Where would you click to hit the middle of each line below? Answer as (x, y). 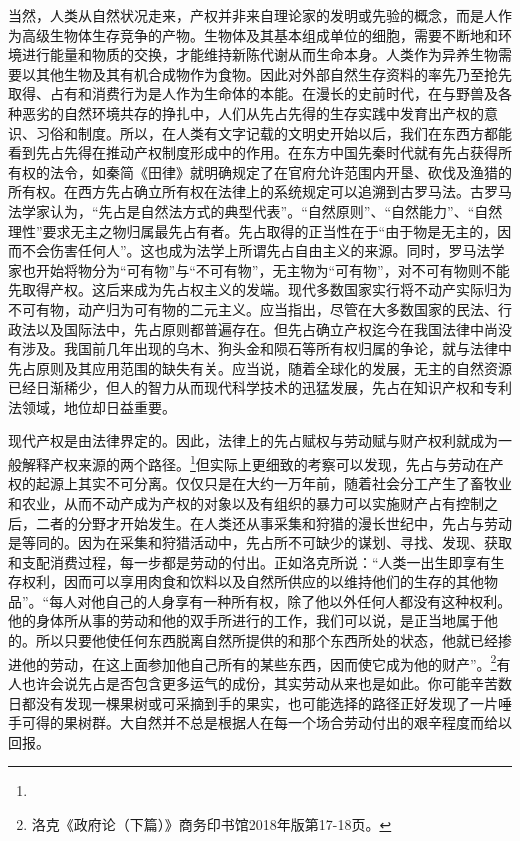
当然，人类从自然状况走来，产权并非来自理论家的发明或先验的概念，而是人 (253, 15)
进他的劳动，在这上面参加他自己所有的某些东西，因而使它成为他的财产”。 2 (252, 662)
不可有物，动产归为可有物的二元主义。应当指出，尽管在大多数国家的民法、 (253, 308)
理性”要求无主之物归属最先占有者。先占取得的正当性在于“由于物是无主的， (253, 230)
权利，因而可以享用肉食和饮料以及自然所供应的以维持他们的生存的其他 (252, 581)
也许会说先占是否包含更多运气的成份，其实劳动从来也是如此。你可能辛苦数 (266, 682)
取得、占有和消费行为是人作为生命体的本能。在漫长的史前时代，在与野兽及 (253, 93)
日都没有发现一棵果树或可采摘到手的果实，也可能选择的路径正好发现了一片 (253, 702)
